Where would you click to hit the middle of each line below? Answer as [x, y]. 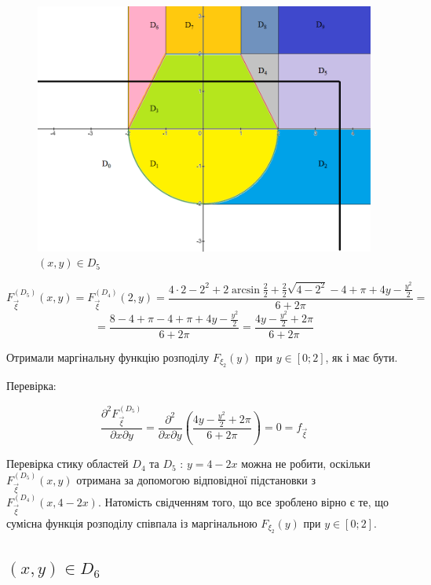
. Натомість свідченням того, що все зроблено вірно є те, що [243, 501]
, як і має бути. [362, 357]
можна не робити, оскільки [306, 464]
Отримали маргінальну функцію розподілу [108, 357]
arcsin [246, 290]
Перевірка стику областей [68, 464]
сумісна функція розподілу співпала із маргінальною [132, 522]
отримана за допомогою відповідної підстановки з [196, 479]
